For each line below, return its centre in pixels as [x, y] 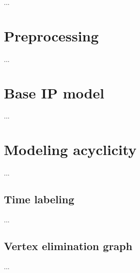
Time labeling [39, 199]
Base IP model [54, 92]
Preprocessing [51, 35]
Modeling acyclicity [70, 149]
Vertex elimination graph [68, 245]
